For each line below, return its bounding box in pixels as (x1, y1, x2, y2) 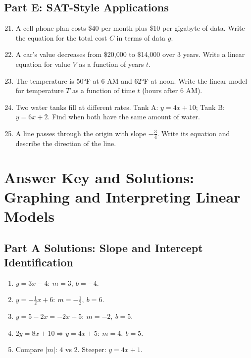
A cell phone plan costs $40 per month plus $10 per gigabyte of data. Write (15, 23, 245, 33)
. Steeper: (77, 344, 106, 355)
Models (4, 205, 54, 226)
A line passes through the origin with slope (15, 128, 147, 138)
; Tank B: (196, 102, 225, 112)
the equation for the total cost (15, 32, 107, 43)
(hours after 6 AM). (142, 85, 202, 96)
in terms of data (116, 32, 166, 43)
